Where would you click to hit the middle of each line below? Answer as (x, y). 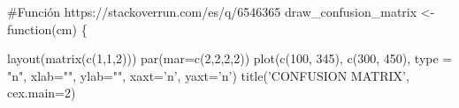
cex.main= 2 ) (42, 93)
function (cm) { (47, 29)
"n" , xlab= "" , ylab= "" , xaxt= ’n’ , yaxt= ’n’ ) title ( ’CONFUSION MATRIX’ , (208, 75)
